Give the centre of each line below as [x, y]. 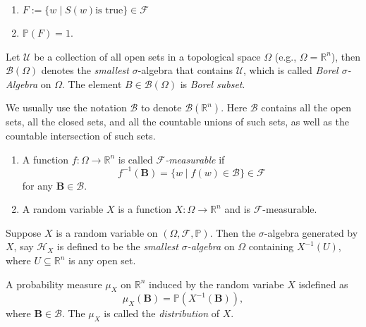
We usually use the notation [66, 107]
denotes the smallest [85, 70]
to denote [161, 107]
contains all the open [306, 107]
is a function [145, 209]
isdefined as [323, 284]
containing [271, 246]
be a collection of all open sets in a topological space [147, 56]
